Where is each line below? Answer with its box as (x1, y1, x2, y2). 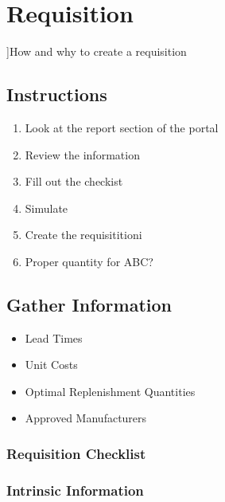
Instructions (6, 82, 107, 107)
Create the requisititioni (25, 226, 142, 243)
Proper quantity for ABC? (25, 253, 153, 269)
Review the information (25, 146, 140, 163)
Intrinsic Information (6, 480, 144, 500)
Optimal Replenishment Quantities (25, 382, 196, 399)
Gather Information (6, 292, 173, 316)
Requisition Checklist (6, 443, 146, 463)
